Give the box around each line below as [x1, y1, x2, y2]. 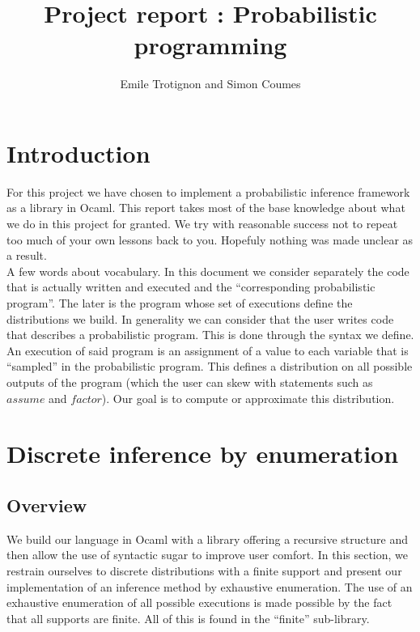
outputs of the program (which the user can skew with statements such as [6, 373, 373, 390]
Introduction [6, 136, 151, 169]
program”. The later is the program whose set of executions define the [6, 295, 353, 311]
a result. [6, 247, 47, 264]
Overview [6, 492, 87, 517]
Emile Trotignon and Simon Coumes [120, 75, 301, 92]
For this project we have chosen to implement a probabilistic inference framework [6, 183, 410, 200]
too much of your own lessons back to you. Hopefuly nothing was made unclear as [6, 231, 414, 248]
